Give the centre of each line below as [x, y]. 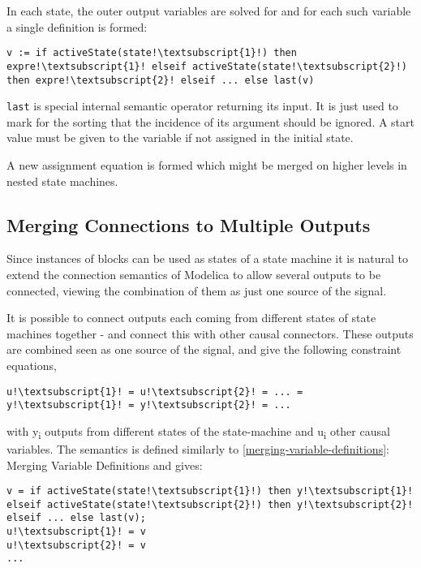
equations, [32, 365]
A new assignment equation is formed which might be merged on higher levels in [207, 165]
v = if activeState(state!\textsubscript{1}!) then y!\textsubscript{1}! [210, 491]
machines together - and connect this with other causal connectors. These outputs [210, 333]
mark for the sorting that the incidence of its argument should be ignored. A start [211, 121]
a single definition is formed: [77, 26]
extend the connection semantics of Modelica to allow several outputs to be [194, 274]
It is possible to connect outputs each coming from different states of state [191, 318]
